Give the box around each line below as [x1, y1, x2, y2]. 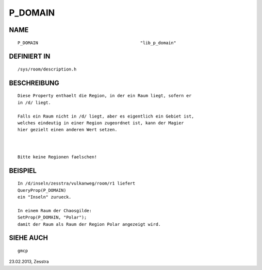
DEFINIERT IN [9, 52, 50, 61]
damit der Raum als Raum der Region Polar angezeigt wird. [17, 221, 161, 227]
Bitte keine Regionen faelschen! [17, 154, 97, 160]
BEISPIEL [9, 167, 37, 175]
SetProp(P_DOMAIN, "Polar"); [17, 215, 87, 220]
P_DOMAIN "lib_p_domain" [17, 40, 177, 46]
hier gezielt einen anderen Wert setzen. [17, 127, 117, 133]
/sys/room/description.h [17, 66, 77, 72]
